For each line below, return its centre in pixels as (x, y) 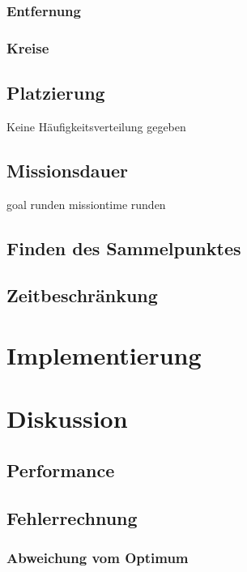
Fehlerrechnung (72, 517)
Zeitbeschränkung (82, 295)
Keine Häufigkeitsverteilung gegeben (96, 126)
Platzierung (56, 93)
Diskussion (67, 418)
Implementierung (104, 355)
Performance (61, 470)
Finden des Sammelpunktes (124, 248)
